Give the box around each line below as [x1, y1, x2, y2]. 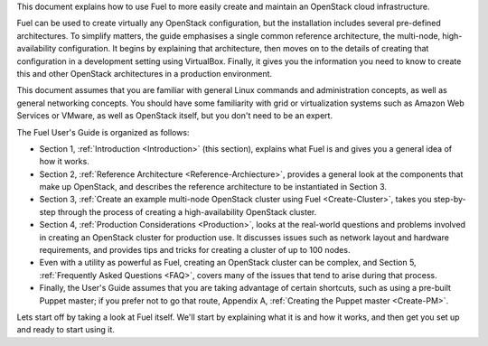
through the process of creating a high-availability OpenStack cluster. [57, 206, 317, 217]
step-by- [433, 194, 466, 205]
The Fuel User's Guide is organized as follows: [16, 126, 190, 137]
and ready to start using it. [16, 324, 115, 335]
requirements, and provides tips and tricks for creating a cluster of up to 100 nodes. [39, 245, 351, 256]
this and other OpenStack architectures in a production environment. [16, 68, 273, 79]
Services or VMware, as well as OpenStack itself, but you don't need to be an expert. [16, 110, 333, 121]
